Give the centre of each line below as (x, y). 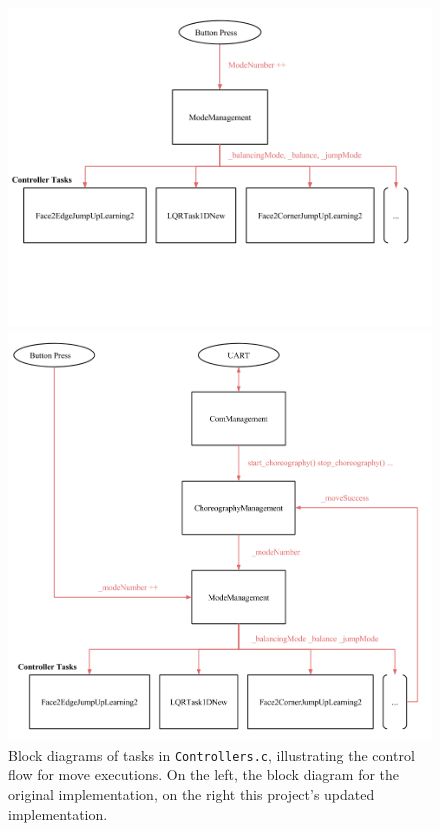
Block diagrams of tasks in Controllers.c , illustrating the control (211, 754)
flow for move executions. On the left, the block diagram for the (204, 774)
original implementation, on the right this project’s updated (191, 793)
